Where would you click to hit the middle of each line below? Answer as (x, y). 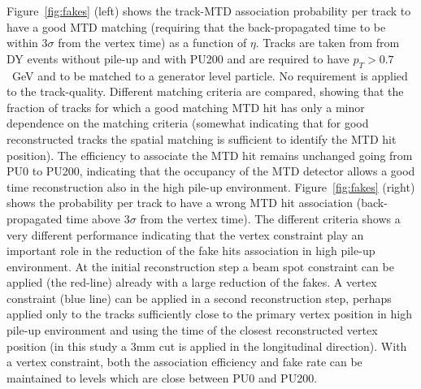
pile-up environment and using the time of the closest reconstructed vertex (192, 330)
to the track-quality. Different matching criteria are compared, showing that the (205, 91)
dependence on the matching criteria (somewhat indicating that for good (188, 123)
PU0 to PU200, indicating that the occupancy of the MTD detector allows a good (211, 171)
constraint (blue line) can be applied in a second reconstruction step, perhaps (199, 298)
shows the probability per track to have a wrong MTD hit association (180, 203)
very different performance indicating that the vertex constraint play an (185, 234)
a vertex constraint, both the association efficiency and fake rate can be (184, 362)
